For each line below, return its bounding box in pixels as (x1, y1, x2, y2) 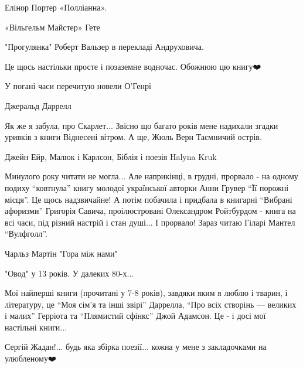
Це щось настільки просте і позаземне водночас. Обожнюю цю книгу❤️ (5, 60, 261, 72)
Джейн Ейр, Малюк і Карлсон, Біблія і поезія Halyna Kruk (5, 150, 217, 162)
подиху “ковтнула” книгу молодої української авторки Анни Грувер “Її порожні (5, 181, 289, 193)
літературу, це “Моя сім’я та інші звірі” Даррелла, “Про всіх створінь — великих (5, 298, 297, 310)
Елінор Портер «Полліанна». (5, 1, 107, 13)
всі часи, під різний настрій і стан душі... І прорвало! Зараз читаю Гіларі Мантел (5, 216, 295, 228)
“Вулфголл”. (5, 227, 47, 240)
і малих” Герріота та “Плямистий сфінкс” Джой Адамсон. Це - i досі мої (5, 309, 266, 322)
